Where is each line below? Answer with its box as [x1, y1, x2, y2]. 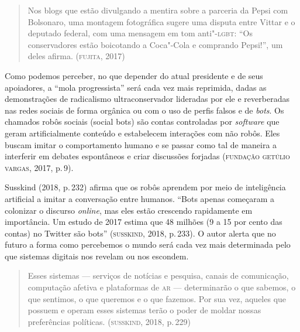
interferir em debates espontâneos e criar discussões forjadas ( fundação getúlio [5, 150, 290, 162]
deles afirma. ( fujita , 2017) [27, 50, 125, 62]
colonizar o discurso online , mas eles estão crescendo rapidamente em [5, 204, 253, 216]
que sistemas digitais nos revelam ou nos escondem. [5, 249, 189, 262]
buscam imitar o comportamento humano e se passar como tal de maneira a [5, 138, 277, 150]
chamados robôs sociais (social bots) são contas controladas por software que [5, 115, 280, 128]
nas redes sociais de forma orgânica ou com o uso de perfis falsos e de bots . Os [5, 104, 284, 116]
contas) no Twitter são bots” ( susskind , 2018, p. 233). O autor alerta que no [5, 227, 276, 239]
